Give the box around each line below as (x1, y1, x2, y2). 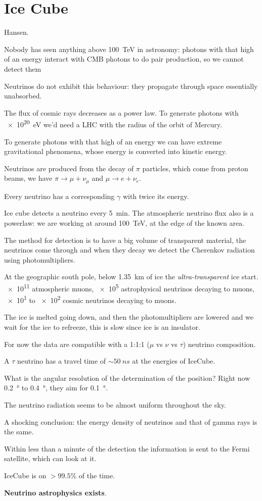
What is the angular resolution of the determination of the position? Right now (4, 372, 250, 383)
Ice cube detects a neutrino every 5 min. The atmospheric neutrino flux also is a (4, 208, 254, 218)
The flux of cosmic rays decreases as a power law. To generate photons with (4, 107, 239, 118)
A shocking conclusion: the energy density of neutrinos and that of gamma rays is (4, 416, 257, 427)
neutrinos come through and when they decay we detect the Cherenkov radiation (4, 244, 255, 255)
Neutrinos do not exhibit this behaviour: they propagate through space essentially (4, 80, 258, 91)
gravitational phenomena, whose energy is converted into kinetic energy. (4, 146, 227, 157)
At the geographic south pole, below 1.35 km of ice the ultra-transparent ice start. (4, 271, 258, 282)
